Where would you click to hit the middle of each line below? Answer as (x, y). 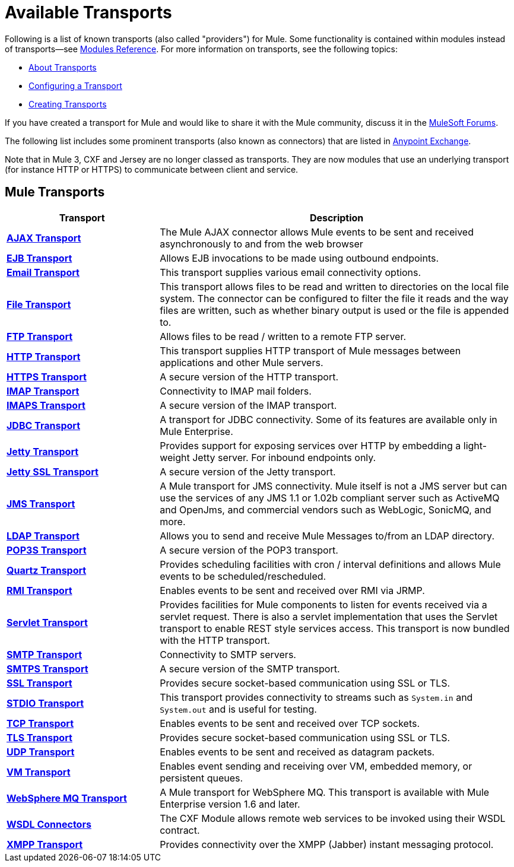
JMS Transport (41, 504)
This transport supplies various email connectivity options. (291, 272)
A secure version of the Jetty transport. (248, 471)
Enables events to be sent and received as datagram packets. (297, 752)
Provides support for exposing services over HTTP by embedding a (310, 445)
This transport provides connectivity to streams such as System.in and (316, 697)
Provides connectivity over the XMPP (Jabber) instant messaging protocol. (327, 844)
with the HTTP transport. (215, 640)
